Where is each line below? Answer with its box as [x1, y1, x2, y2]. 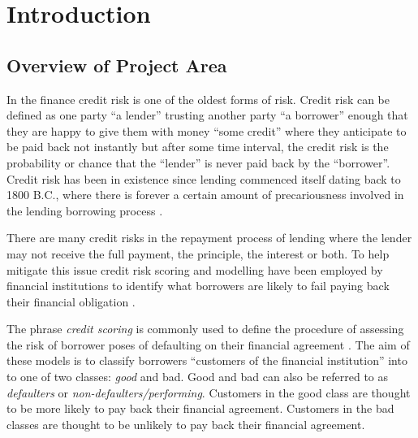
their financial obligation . [6, 293, 136, 310]
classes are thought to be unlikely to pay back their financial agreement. [6, 415, 365, 432]
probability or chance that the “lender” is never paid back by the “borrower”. [6, 154, 390, 171]
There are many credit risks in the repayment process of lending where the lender [6, 229, 412, 246]
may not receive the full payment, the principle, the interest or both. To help [6, 245, 390, 262]
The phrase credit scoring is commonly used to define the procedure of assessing [6, 320, 404, 337]
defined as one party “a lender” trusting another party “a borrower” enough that [6, 106, 408, 124]
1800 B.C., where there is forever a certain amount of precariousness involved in [6, 186, 404, 203]
